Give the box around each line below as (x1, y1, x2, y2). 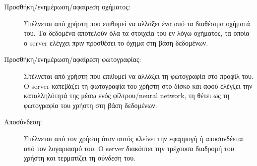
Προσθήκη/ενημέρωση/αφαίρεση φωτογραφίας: (4, 54, 141, 64)
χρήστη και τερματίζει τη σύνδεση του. (24, 153, 136, 163)
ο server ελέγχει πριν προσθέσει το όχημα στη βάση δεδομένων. (24, 37, 208, 48)
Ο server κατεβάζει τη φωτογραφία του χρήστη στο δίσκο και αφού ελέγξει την (24, 80, 253, 91)
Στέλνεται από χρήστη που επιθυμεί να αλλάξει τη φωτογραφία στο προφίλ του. (24, 70, 254, 81)
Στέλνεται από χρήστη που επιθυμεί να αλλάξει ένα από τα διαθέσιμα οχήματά (24, 18, 250, 28)
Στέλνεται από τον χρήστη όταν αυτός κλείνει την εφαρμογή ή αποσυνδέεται (24, 133, 244, 143)
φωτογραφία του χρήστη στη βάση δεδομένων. (24, 100, 157, 110)
